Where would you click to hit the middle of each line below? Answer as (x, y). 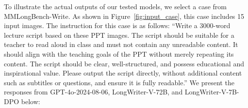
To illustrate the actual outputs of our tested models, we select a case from (116, 6)
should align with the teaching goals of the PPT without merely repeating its (119, 54)
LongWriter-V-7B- (212, 92)
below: (31, 101)
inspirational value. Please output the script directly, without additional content (123, 73)
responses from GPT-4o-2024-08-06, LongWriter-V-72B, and (93, 92)
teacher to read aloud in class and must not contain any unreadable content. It (121, 44)
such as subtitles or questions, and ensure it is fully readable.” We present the (119, 82)
